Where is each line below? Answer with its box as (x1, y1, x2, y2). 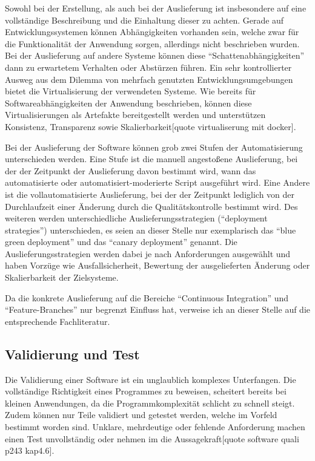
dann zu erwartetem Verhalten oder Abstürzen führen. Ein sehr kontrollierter (5, 60, 292, 73)
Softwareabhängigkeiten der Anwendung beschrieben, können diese (5, 96, 252, 109)
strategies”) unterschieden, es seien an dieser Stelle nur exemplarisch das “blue (5, 223, 296, 236)
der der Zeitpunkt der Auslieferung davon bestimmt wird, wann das (5, 164, 256, 177)
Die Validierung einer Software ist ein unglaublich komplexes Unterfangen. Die (5, 373, 296, 385)
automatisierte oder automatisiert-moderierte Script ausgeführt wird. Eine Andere (5, 176, 310, 189)
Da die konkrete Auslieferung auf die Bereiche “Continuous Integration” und (5, 291, 289, 304)
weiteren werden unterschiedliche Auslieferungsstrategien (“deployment (5, 212, 268, 224)
